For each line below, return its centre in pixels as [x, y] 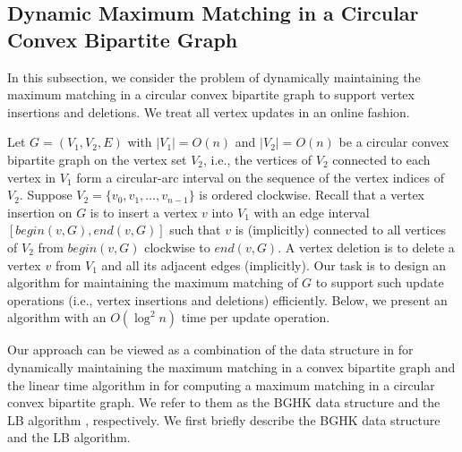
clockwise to [177, 247]
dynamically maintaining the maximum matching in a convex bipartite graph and [231, 367]
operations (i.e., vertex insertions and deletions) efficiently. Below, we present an [227, 299]
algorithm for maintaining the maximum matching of [153, 282]
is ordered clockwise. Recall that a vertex [312, 195]
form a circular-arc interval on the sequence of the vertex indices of [260, 177]
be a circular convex [394, 142]
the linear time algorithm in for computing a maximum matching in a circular [221, 384]
